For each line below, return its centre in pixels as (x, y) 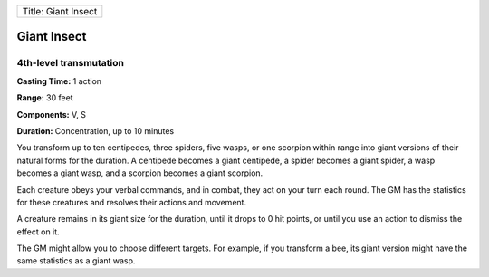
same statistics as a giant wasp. (76, 261)
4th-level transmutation (70, 63)
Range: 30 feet (45, 98)
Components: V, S (51, 114)
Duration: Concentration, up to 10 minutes (96, 130)
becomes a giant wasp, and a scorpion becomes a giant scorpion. (140, 173)
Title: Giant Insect (60, 11)
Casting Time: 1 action (59, 81)
